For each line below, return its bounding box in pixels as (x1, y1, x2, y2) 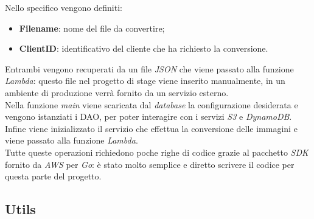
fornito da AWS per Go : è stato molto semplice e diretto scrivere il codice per (5, 158, 295, 170)
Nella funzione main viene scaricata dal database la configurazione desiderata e (5, 98, 298, 111)
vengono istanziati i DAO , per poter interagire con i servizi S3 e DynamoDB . (5, 110, 292, 123)
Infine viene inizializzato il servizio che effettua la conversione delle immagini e (5, 122, 298, 134)
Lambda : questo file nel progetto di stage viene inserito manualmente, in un (5, 74, 285, 87)
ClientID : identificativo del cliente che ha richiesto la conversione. (19, 42, 268, 55)
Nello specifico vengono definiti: (5, 1, 122, 13)
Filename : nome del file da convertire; (19, 21, 165, 34)
